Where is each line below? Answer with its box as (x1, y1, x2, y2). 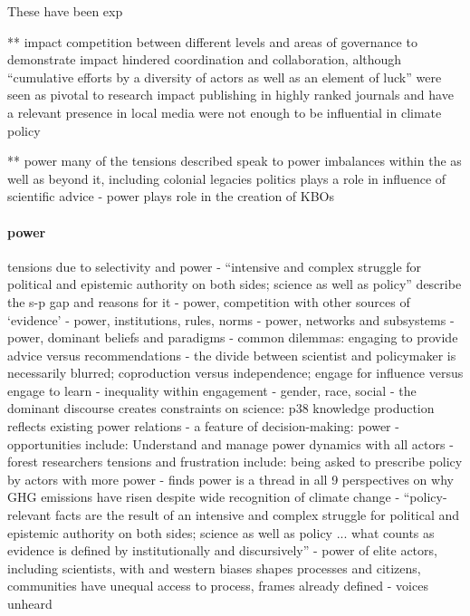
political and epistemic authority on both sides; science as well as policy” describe (7, 274, 462, 294)
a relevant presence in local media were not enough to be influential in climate (7, 102, 442, 121)
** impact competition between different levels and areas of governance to (7, 32, 417, 51)
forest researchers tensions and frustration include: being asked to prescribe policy (7, 452, 463, 471)
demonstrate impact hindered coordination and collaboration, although (7, 50, 402, 69)
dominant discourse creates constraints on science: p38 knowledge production (7, 399, 435, 418)
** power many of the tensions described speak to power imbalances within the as (7, 151, 462, 170)
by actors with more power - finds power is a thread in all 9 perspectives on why (7, 469, 454, 488)
